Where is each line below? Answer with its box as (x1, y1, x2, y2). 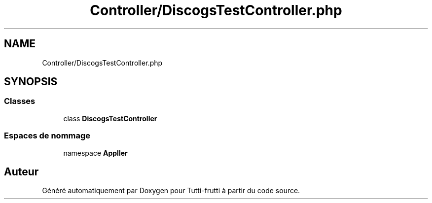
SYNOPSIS (4, 75, 58, 88)
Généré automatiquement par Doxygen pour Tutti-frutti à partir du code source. (42, 186, 300, 195)
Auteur (4, 165, 39, 178)
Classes (4, 96, 36, 106)
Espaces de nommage (4, 131, 91, 141)
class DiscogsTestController (63, 114, 157, 123)
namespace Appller (63, 148, 128, 157)
